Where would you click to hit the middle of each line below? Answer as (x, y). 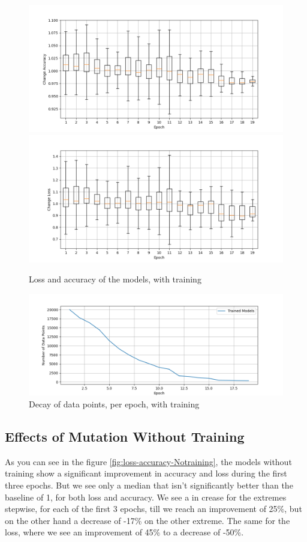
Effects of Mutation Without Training (125, 436)
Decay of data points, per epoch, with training (114, 403)
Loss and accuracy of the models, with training (115, 279)
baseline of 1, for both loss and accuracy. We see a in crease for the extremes (146, 497)
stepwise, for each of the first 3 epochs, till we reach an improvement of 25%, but (153, 509)
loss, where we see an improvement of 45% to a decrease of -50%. (124, 532)
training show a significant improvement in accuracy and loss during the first (146, 473)
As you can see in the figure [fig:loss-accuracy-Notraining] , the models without (148, 461)
